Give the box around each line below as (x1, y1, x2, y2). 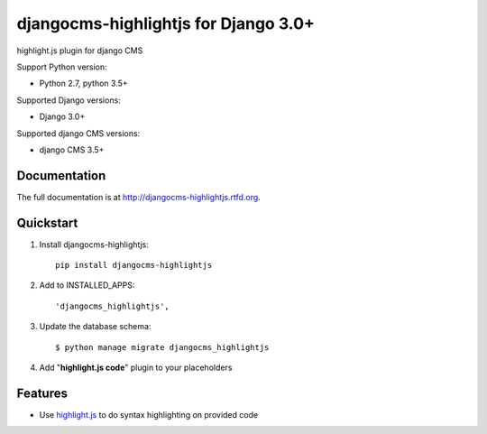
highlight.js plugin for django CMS (16, 45, 143, 56)
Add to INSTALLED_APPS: (39, 280, 135, 291)
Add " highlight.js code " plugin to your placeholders (39, 362, 233, 374)
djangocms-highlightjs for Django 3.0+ (16, 14, 316, 33)
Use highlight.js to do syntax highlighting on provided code (39, 409, 259, 420)
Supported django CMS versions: (16, 127, 141, 139)
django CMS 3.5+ (39, 144, 105, 155)
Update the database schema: (39, 321, 152, 332)
